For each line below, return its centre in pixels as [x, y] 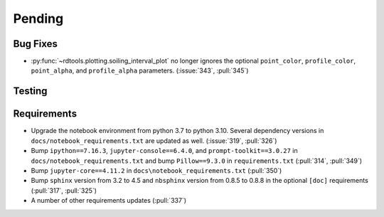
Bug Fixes [36, 44]
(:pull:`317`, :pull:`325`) [64, 190]
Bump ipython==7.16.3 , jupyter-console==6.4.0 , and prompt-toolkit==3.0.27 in [164, 151]
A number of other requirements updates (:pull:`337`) [108, 201]
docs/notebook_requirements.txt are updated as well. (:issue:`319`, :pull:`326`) [154, 141]
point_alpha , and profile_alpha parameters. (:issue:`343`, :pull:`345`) [140, 70]
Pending [38, 18]
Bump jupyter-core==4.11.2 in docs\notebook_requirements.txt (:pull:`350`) [156, 170]
